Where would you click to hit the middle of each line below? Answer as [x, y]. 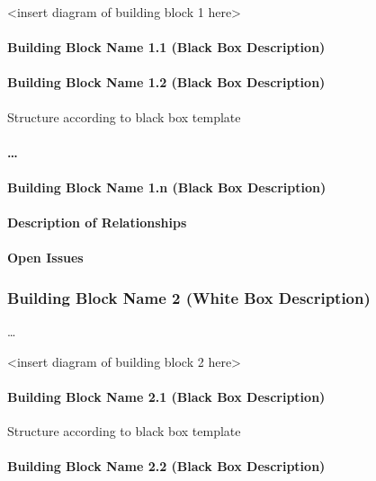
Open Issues [45, 258]
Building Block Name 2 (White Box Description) [189, 297]
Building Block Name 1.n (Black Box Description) [167, 187]
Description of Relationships [97, 223]
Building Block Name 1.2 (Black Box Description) [166, 82]
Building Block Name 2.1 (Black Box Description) [166, 396]
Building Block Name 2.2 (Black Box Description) [166, 466]
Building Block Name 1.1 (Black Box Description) [166, 47]
